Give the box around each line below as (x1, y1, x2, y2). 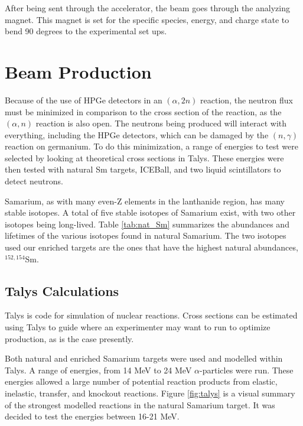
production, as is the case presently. (5, 332, 134, 344)
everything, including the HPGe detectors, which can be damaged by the (5, 128, 269, 141)
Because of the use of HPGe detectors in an (5, 93, 162, 106)
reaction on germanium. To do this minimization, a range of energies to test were (5, 140, 298, 152)
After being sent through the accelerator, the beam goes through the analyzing (5, 2, 290, 14)
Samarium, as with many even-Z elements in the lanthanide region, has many (5, 194, 285, 207)
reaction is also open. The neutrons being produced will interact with (35, 117, 287, 129)
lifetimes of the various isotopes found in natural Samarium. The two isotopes (5, 229, 286, 242)
